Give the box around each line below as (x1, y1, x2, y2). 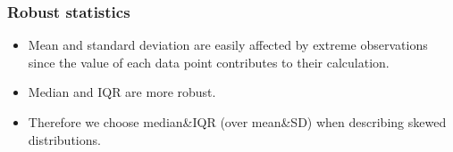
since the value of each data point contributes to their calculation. (28, 52, 390, 71)
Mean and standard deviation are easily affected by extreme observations (28, 36, 428, 54)
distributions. (28, 130, 101, 148)
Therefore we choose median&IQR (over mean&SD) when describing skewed (28, 113, 447, 131)
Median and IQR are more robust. (28, 83, 216, 101)
